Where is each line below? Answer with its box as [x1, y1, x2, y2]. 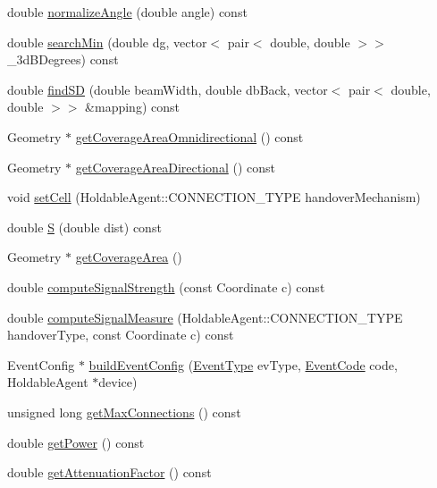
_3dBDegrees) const [7, 50, 119, 69]
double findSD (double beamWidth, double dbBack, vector [7, 80, 328, 98]
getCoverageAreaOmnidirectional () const [75, 127, 304, 146]
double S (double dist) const [7, 217, 162, 236]
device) [98, 373, 138, 391]
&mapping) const [85, 97, 180, 116]
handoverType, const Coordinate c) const [7, 325, 234, 344]
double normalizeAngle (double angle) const [7, 3, 248, 21]
